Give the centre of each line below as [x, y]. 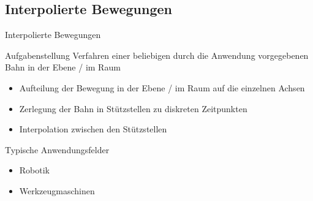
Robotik [35, 170]
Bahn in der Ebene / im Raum [63, 67]
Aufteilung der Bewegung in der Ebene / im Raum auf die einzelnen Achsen [162, 87]
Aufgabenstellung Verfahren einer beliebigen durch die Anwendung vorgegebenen [157, 55]
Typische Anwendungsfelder [57, 149]
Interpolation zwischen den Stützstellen [93, 129]
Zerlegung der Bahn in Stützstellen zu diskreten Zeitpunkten [133, 108]
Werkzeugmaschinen [57, 190]
